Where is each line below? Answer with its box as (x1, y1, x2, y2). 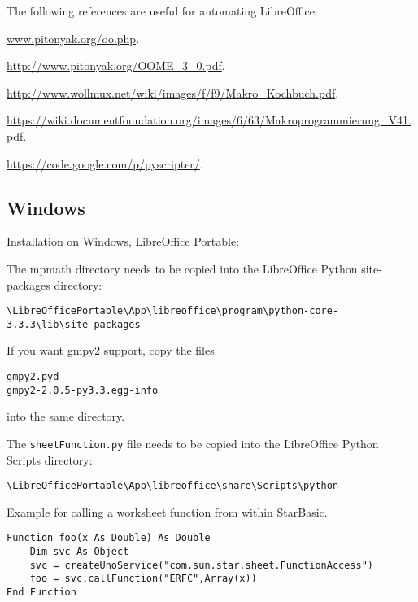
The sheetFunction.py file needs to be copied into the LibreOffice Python (7, 434, 379, 451)
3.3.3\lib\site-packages (7, 318, 141, 330)
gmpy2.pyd (7, 371, 59, 383)
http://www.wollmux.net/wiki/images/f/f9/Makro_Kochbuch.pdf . (7, 84, 339, 101)
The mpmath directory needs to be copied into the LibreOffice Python (7, 260, 358, 277)
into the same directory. (7, 408, 125, 425)
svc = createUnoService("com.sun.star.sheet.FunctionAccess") (29, 559, 374, 571)
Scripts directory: (7, 451, 93, 468)
